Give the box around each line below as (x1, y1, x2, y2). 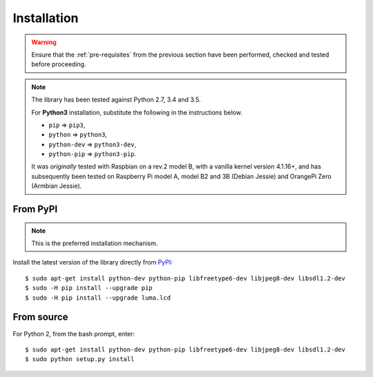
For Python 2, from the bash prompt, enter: (12, 329, 135, 338)
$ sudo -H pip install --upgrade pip (25, 284, 153, 292)
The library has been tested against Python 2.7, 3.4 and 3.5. (31, 95, 201, 104)
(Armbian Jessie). (31, 182, 82, 190)
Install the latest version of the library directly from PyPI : (12, 258, 173, 267)
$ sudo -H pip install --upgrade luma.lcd (25, 293, 171, 302)
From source (12, 311, 68, 323)
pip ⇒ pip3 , (48, 121, 86, 129)
